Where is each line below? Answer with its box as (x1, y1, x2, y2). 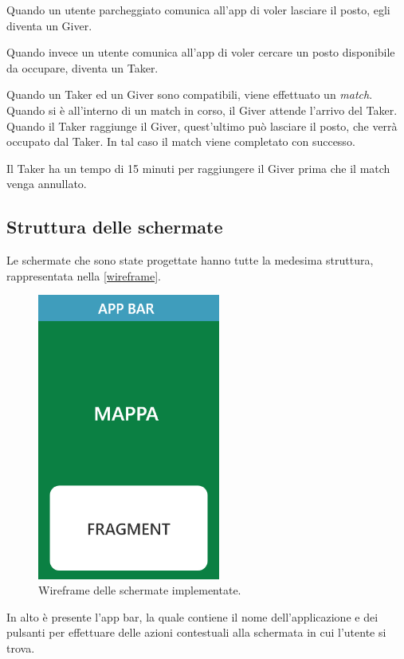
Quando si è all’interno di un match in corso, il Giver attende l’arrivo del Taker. (6, 101, 398, 118)
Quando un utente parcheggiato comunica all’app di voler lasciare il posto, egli (6, 2, 390, 18)
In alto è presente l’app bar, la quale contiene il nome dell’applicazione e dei (6, 608, 379, 625)
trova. (6, 639, 35, 656)
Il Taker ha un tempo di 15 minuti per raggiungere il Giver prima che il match (6, 159, 390, 176)
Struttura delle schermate (6, 214, 223, 239)
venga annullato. (6, 175, 87, 192)
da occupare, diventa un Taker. (6, 59, 159, 76)
